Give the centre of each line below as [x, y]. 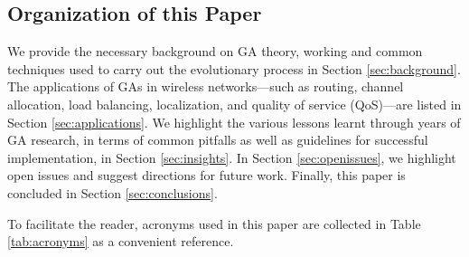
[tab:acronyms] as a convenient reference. [121, 241]
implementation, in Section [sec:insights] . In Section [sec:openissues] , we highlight [232, 157]
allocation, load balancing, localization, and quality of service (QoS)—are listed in [234, 104]
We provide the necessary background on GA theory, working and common [215, 51]
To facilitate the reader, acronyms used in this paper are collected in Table [214, 223]
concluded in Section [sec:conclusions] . [113, 192]
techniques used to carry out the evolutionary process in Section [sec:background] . [234, 68]
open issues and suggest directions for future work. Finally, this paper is [206, 175]
